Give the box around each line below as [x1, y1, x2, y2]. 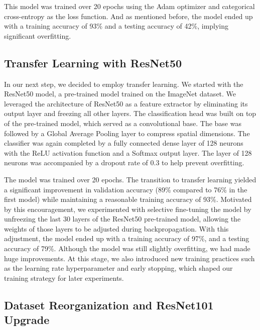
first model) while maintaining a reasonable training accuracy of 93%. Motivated [4, 194, 252, 204]
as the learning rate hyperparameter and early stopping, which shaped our [4, 263, 233, 273]
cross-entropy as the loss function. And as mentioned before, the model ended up [4, 11, 253, 21]
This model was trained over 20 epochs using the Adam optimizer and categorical [4, 1, 255, 11]
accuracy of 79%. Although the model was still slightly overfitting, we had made [4, 243, 250, 254]
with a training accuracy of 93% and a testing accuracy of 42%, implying [4, 21, 229, 31]
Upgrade [4, 312, 50, 327]
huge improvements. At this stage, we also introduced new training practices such [4, 253, 255, 263]
